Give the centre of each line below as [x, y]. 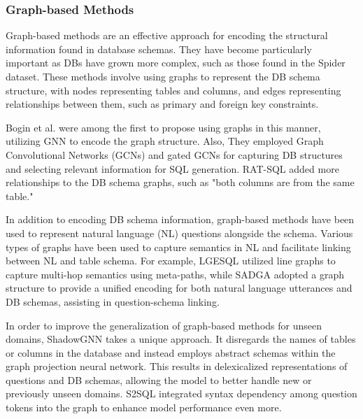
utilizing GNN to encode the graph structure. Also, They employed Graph [165, 141]
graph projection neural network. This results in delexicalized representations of [177, 366]
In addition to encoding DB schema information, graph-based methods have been [180, 219]
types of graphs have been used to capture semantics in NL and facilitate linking [178, 247]
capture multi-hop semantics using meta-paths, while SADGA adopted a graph [175, 274]
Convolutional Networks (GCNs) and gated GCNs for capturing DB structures [174, 154]
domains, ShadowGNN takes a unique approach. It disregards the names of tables [181, 339]
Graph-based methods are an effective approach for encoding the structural [167, 35]
